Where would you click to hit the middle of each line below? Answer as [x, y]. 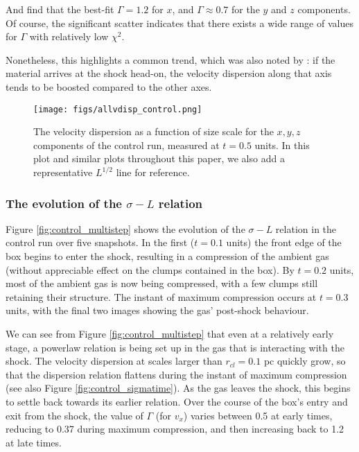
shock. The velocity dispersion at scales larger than [114, 361]
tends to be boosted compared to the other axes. [109, 86]
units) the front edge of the [284, 242]
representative [63, 172]
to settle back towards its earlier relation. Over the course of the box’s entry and [177, 401]
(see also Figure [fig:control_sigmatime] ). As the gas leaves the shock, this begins [178, 388]
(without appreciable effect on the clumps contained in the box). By [150, 269]
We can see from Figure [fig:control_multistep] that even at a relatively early [170, 333]
